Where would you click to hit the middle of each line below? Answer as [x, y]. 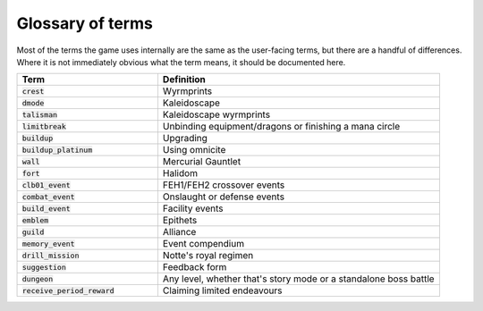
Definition [184, 80]
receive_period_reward [68, 290]
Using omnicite [194, 150]
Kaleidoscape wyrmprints [216, 114]
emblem [35, 220]
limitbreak [44, 126]
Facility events [193, 208]
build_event [46, 209]
